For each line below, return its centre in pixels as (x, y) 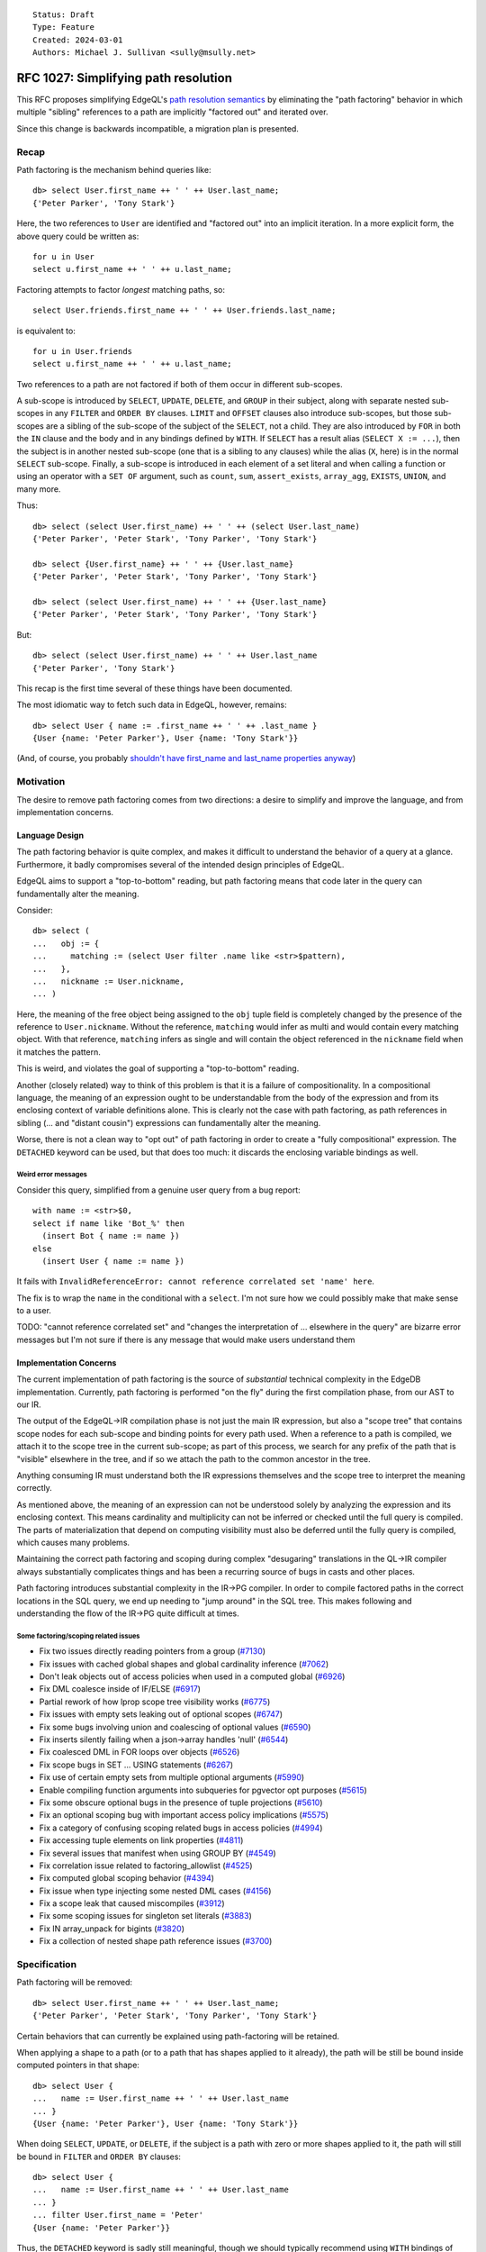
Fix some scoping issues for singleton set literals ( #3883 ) (145, 1916)
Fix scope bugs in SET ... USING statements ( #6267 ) (136, 1765)
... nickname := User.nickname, (108, 981)
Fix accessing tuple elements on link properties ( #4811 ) (141, 1840)
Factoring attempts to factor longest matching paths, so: (121, 289)
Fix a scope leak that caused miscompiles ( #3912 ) (132, 1903)
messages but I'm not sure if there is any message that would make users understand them (186, 1339)
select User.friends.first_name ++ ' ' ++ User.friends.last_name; (184, 310)
